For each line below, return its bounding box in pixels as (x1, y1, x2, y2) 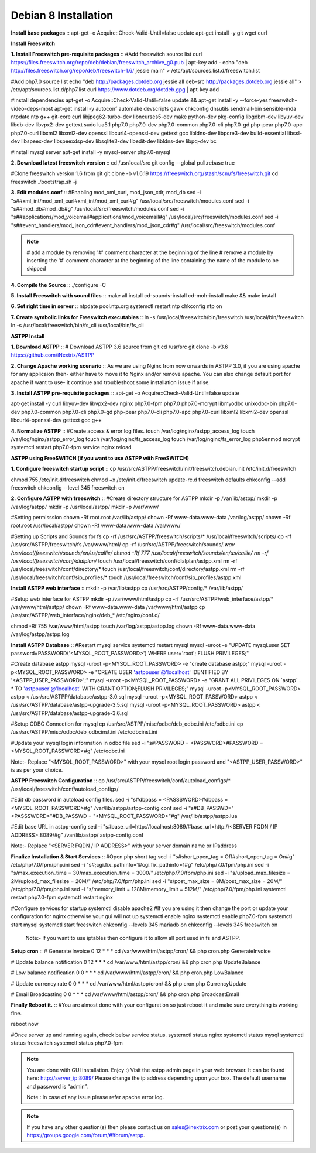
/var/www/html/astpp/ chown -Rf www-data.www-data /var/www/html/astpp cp (11, 603, 205, 610)
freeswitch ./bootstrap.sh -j (11, 178, 77, 185)
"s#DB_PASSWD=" (188, 804, 234, 811)
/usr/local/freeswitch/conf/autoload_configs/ (11, 785, 119, 792)
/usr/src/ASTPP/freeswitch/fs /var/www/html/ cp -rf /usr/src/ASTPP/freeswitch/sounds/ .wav (11, 541, 235, 548)
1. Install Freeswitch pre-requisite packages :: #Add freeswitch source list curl (11, 50, 202, 58)
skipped (26, 265, 46, 272)
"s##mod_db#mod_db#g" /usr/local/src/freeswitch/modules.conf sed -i (11, 205, 184, 212)
